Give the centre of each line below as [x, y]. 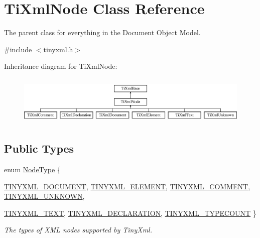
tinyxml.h [58, 49]
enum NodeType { [32, 169]
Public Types [39, 148]
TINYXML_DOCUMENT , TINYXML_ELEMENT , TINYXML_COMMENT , [127, 186]
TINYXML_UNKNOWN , [44, 196]
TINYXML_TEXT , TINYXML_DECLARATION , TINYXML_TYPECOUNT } [130, 213]
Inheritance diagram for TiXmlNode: [61, 66]
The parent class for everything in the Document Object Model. [102, 32]
